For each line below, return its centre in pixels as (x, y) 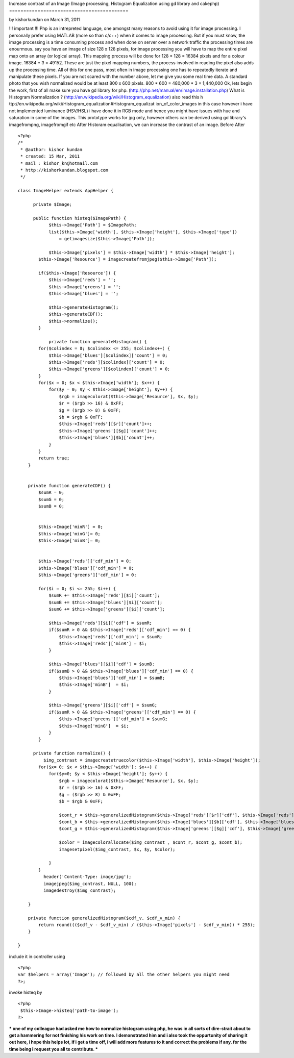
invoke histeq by (26, 992)
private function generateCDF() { (69, 486)
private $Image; (53, 204)
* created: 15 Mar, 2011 (50, 156)
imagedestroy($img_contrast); (80, 891)
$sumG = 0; (51, 499)
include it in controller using (37, 957)
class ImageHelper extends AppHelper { (66, 191)
